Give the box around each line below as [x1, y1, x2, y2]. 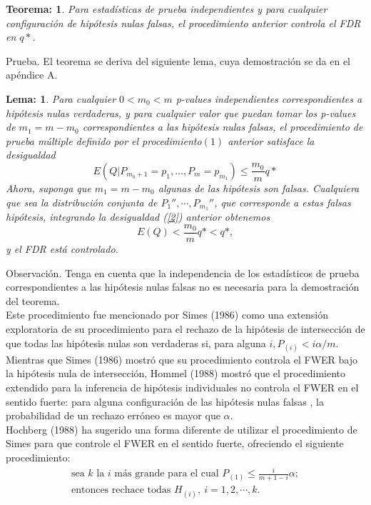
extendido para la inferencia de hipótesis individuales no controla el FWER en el [6, 379, 359, 394]
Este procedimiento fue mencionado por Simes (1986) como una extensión [6, 307, 328, 322]
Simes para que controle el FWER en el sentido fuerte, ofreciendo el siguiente [6, 436, 344, 451]
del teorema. [6, 293, 60, 308]
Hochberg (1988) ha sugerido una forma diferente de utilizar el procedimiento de [6, 421, 357, 436]
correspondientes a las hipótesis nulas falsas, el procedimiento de [82, 119, 363, 134]
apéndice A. [6, 67, 58, 82]
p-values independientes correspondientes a [176, 91, 362, 106]
